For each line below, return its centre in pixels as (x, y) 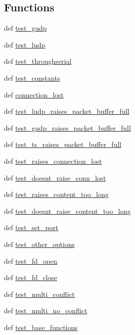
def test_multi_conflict (40, 294)
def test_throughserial (38, 61)
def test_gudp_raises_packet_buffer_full (67, 127)
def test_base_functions (41, 327)
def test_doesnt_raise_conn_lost (55, 177)
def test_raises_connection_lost (53, 161)
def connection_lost (34, 94)
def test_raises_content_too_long (56, 194)
